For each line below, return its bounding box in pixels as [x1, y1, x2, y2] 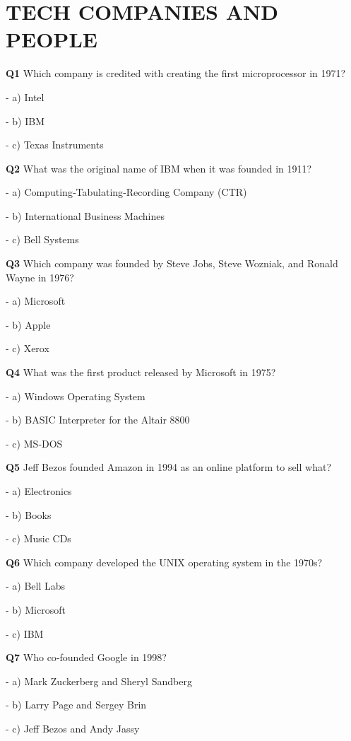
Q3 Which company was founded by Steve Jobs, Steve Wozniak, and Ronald [6, 256, 338, 271]
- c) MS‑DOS [6, 436, 63, 450]
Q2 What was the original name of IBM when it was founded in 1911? [6, 161, 312, 175]
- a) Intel [6, 89, 44, 104]
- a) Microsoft [6, 293, 66, 308]
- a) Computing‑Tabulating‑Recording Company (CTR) [6, 185, 247, 199]
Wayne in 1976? [6, 269, 74, 284]
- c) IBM [6, 626, 44, 641]
